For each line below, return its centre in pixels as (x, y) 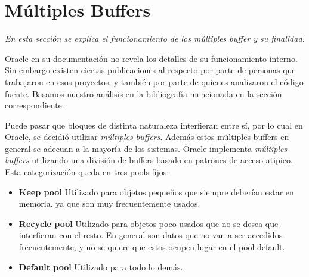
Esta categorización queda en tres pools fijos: (87, 172)
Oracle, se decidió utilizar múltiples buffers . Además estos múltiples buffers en (147, 137)
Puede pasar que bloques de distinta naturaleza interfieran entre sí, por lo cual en (154, 125)
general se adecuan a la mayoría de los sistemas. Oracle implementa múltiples (146, 148)
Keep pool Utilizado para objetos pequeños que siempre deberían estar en (156, 192)
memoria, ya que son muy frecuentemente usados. (109, 203)
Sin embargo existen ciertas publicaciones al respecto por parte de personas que (150, 70)
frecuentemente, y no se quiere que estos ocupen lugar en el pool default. (152, 247)
